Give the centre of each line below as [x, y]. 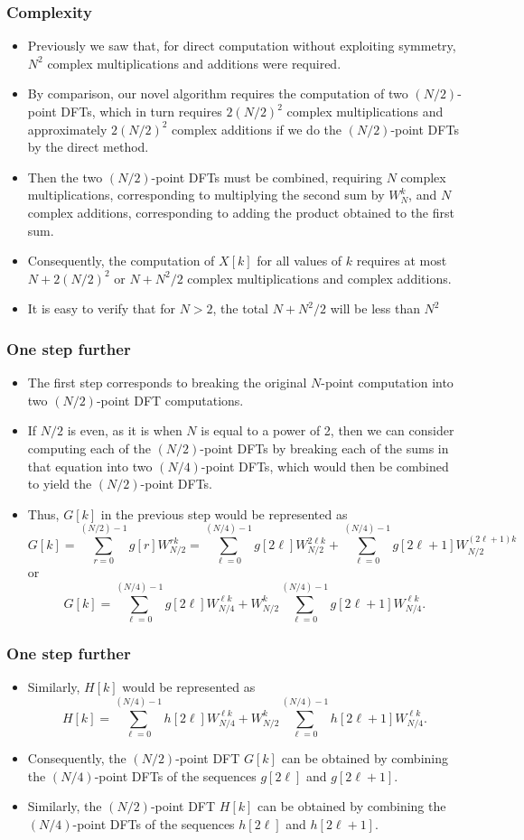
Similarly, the [65, 806]
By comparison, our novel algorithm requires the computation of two [218, 93]
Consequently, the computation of [121, 261]
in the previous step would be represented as [224, 513]
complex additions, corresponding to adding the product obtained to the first [241, 212]
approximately [67, 129]
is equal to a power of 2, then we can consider [327, 430]
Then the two [65, 177]
